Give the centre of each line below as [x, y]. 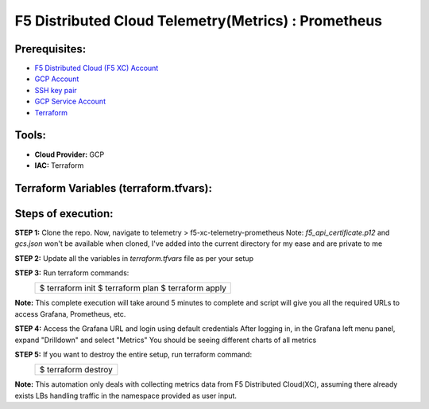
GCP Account [57, 79]
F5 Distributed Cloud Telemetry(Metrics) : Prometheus [199, 21]
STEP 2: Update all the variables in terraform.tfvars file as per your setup [134, 258]
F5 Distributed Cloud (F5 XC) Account [97, 68]
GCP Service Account [70, 101]
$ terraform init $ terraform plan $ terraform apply [133, 288]
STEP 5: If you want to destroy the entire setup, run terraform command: [133, 354]
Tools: [31, 135]
